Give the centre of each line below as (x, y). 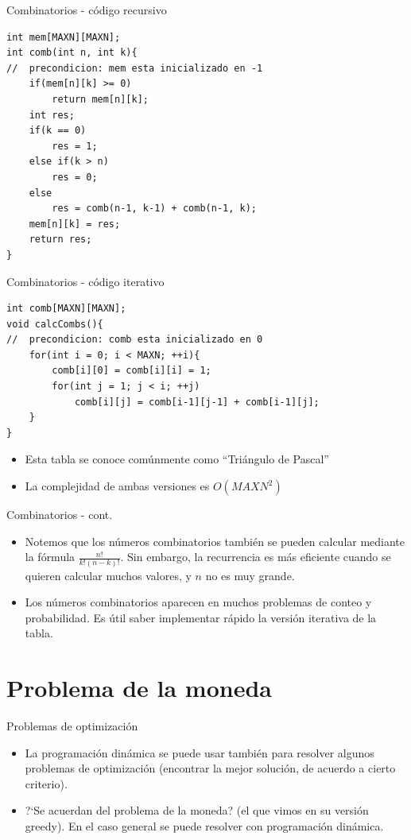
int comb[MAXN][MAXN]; (66, 309)
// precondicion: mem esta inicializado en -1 (135, 68)
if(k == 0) (58, 131)
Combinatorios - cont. (60, 515)
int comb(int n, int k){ (72, 53)
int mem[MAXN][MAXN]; (64, 37)
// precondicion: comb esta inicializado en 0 (135, 340)
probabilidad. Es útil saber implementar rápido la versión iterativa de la (201, 617)
